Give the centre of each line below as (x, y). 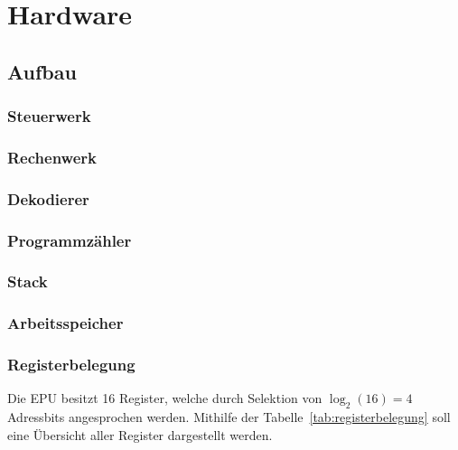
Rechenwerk (52, 157)
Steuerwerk (49, 116)
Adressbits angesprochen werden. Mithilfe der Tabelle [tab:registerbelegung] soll (229, 417)
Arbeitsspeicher (65, 323)
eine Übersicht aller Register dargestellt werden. (140, 434)
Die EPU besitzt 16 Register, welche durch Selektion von (165, 398)
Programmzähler (70, 240)
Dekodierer (48, 198)
